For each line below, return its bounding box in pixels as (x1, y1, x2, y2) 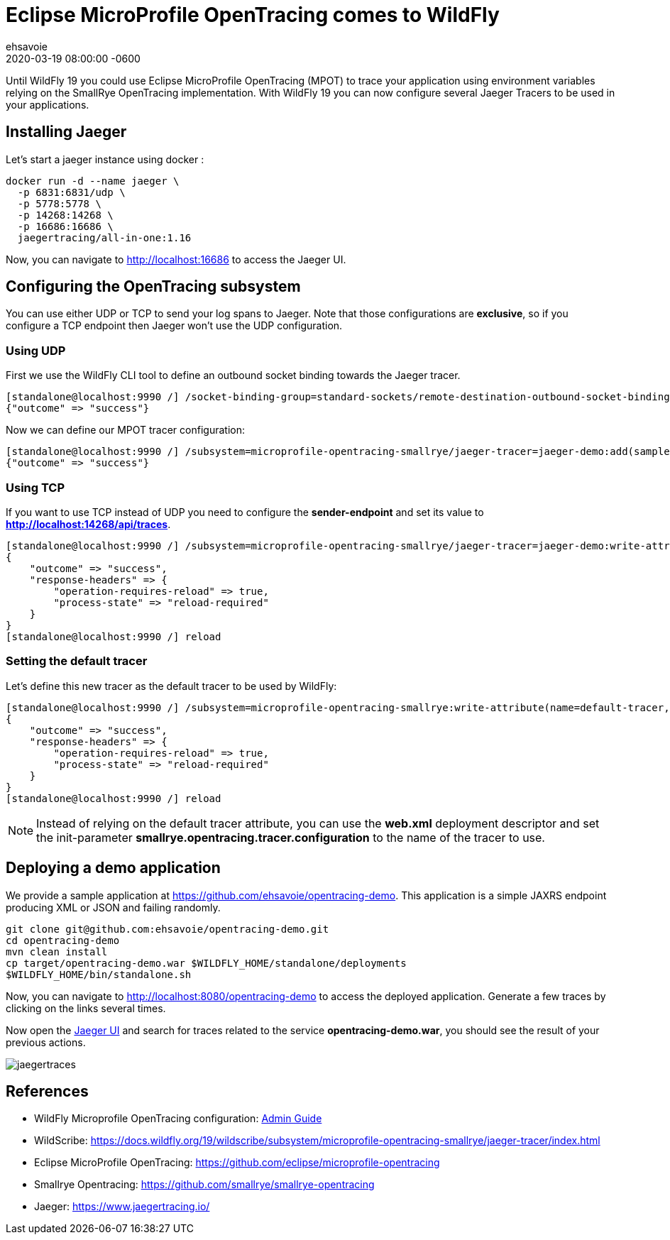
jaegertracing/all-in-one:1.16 (17, 231, 192, 243)
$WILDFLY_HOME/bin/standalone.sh (6, 968, 192, 980)
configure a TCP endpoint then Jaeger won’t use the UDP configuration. (6, 319, 343, 332)
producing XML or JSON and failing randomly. (6, 901, 221, 913)
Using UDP (6, 343, 66, 358)
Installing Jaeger (6, 123, 127, 141)
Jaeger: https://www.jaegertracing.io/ (34, 1200, 210, 1213)
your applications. (6, 98, 89, 111)
